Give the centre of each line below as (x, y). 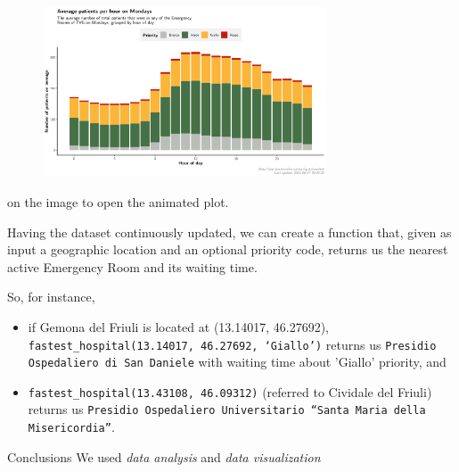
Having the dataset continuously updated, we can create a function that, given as (229, 232)
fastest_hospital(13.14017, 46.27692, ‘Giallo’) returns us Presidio (232, 344)
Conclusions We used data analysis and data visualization (164, 456)
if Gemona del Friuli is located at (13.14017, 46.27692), (178, 326)
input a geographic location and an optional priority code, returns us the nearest (228, 249)
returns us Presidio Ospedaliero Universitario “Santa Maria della (227, 409)
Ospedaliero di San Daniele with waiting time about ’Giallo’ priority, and (237, 362)
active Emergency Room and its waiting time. (132, 266)
